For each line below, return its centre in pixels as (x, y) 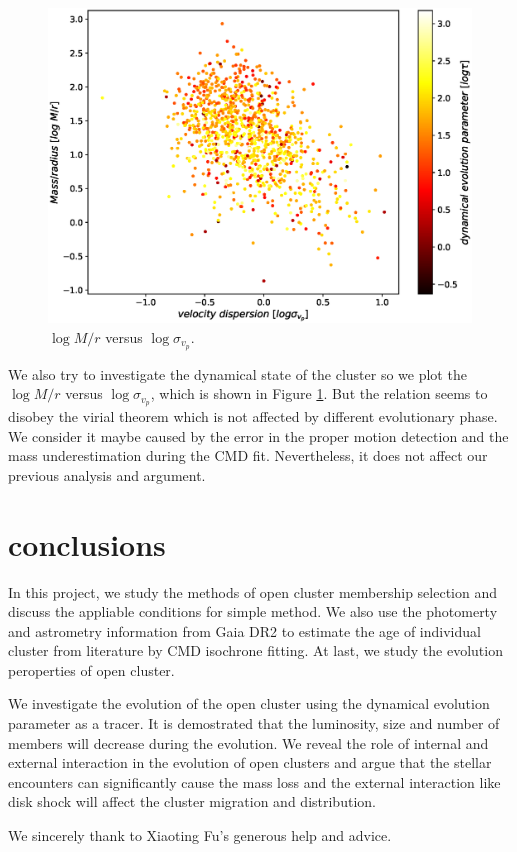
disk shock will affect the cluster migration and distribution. (192, 801)
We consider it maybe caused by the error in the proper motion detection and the (258, 435)
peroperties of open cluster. (91, 669)
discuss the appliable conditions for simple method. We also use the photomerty (253, 611)
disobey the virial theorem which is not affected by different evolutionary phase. (253, 416)
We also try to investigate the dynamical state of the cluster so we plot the (237, 373)
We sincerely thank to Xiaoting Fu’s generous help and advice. (200, 835)
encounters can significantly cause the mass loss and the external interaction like (254, 781)
